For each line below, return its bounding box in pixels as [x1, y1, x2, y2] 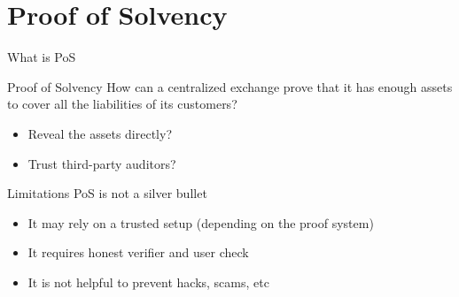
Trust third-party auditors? [27, 154, 176, 172]
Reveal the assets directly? [27, 124, 173, 142]
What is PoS [7, 48, 76, 66]
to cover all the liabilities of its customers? [7, 95, 237, 113]
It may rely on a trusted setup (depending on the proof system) [27, 213, 374, 232]
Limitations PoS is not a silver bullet [7, 184, 207, 202]
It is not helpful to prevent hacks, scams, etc [27, 272, 269, 291]
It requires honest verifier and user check [27, 243, 249, 262]
